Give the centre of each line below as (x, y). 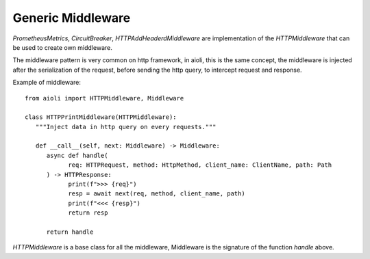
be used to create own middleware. (62, 47)
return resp (88, 213)
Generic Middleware (72, 18)
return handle (70, 232)
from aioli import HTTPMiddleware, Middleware (104, 98)
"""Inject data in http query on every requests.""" (126, 127)
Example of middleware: (47, 83)
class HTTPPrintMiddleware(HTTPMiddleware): (101, 117)
